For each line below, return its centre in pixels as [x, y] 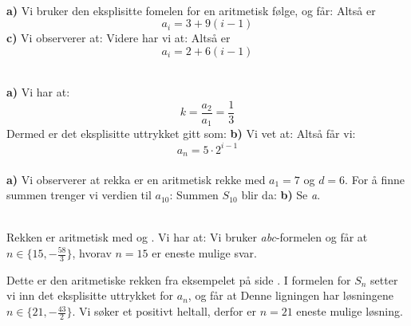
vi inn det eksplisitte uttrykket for [90, 295]
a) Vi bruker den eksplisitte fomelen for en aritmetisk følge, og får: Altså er [191, 10]
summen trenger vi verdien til [79, 195]
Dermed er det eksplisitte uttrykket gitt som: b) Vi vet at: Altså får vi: [181, 134]
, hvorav [92, 253]
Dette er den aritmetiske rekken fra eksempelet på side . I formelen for [179, 279]
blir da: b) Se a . [281, 195]
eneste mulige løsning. [350, 311]
